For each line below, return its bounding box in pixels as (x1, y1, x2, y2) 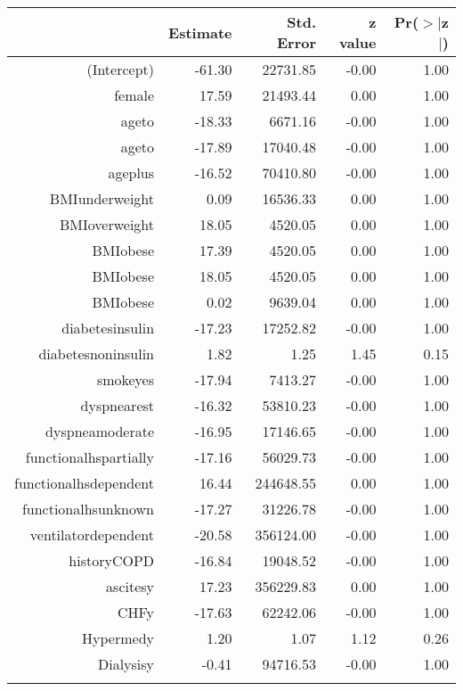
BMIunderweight (49, 188, 155, 209)
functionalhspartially (25, 447, 155, 467)
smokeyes (96, 369, 155, 390)
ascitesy (106, 576, 155, 596)
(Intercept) (86, 59, 155, 79)
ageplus (108, 162, 155, 183)
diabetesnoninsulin (38, 343, 155, 364)
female (114, 85, 155, 105)
